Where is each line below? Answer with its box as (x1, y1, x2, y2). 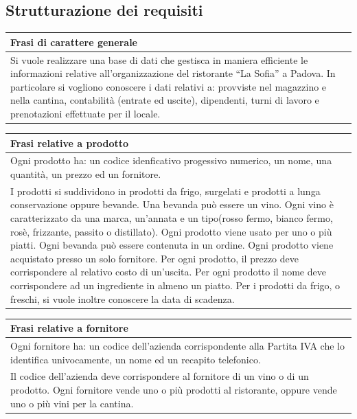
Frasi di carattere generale (10, 34, 137, 49)
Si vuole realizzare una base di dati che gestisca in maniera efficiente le (10, 52, 308, 67)
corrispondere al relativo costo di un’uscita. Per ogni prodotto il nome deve (10, 264, 326, 279)
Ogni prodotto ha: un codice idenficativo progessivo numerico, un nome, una (10, 153, 332, 168)
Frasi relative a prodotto (10, 135, 129, 150)
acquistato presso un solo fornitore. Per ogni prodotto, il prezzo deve (10, 251, 299, 265)
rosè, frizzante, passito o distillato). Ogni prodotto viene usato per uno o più (10, 224, 332, 238)
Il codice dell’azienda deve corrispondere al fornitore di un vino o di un (10, 369, 309, 383)
